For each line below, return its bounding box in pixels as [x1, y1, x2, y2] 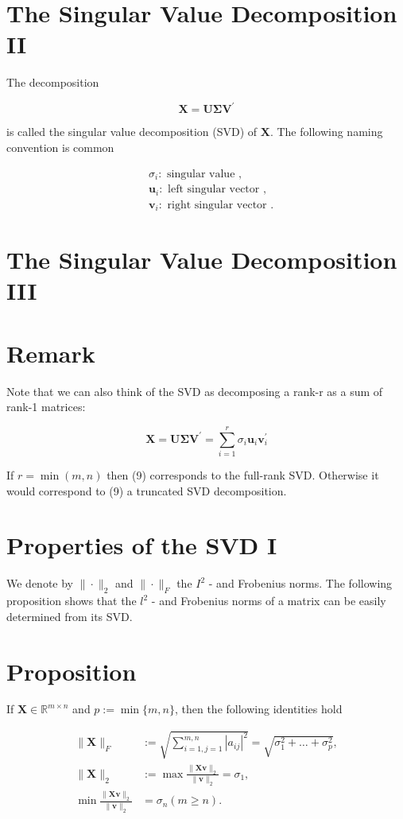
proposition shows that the [6, 592, 137, 609]
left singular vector [168, 184, 260, 196]
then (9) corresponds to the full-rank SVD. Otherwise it [107, 467, 379, 483]
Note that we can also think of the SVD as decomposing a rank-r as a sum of [6, 382, 383, 399]
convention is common [6, 139, 114, 155]
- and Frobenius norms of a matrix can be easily [151, 592, 386, 609]
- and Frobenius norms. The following [208, 575, 393, 592]
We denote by [6, 575, 73, 592]
